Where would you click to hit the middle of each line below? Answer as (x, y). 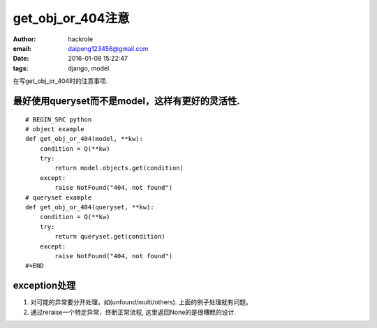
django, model (89, 68)
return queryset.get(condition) (110, 237)
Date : (21, 59)
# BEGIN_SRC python (59, 119)
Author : (24, 39)
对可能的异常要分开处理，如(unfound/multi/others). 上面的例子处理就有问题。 (141, 302)
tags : (21, 68)
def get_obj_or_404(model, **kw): (84, 139)
